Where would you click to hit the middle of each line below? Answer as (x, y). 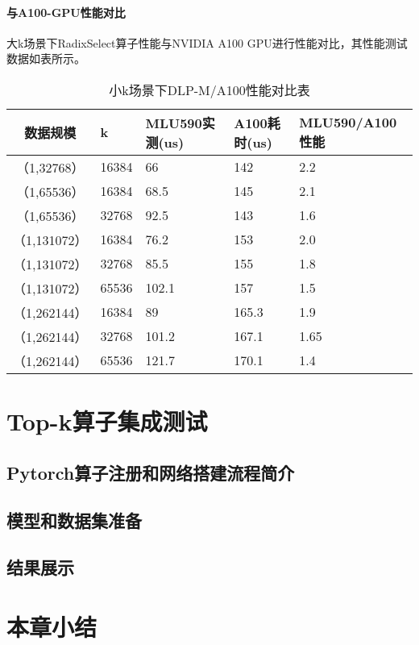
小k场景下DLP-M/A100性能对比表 (209, 89)
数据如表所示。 (46, 58)
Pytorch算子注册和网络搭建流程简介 (151, 472)
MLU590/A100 (348, 123)
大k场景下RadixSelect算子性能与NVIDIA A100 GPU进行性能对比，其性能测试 (207, 42)
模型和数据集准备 (74, 520)
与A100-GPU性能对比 (66, 12)
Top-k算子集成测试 (107, 421)
